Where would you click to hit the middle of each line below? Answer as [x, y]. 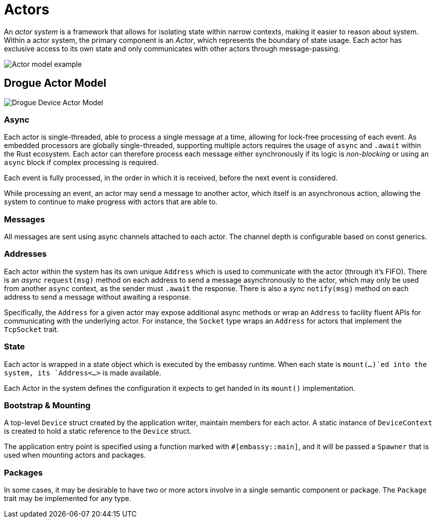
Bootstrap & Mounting [47, 405]
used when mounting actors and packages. [75, 455]
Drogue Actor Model [55, 83]
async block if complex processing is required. [81, 163]
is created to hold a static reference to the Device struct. [98, 431]
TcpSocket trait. [31, 329]
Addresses [25, 254]
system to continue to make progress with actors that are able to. [111, 202]
